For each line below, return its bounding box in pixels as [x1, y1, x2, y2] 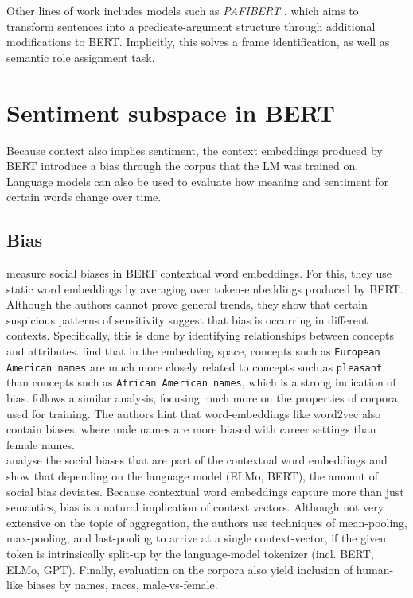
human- [356, 561, 394, 577]
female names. [6, 436, 76, 452]
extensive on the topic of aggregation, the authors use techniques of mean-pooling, [6, 514, 407, 530]
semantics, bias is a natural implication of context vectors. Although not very [6, 499, 384, 515]
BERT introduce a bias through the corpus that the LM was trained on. [6, 157, 359, 174]
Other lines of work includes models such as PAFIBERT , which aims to [6, 2, 359, 18]
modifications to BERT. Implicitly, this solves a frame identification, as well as [6, 33, 390, 50]
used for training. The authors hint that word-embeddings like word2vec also [6, 405, 381, 421]
